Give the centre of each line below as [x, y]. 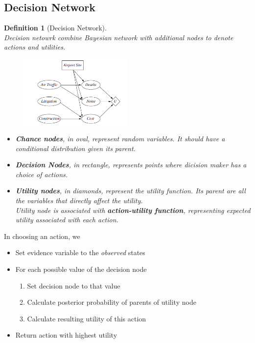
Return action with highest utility [66, 335]
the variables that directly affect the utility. [79, 200]
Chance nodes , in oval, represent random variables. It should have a [120, 139]
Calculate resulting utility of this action [87, 318]
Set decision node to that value [74, 285]
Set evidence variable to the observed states [80, 252]
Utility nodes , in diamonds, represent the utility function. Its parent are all [130, 191]
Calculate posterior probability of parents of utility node [112, 302]
